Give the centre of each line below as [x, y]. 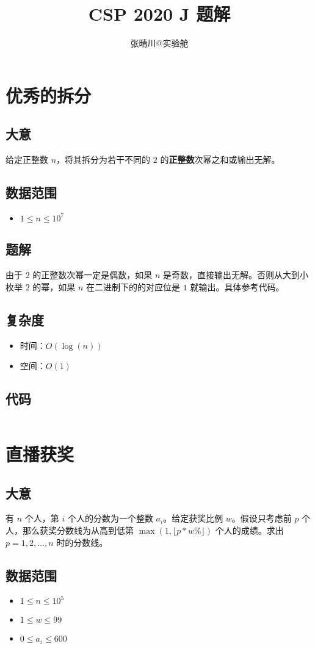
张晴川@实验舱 [159, 43]
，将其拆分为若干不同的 [103, 160]
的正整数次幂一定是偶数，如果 [92, 275]
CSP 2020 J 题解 [159, 14]
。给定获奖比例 [193, 518]
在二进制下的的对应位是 [133, 286]
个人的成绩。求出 [249, 530]
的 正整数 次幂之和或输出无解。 [220, 160]
